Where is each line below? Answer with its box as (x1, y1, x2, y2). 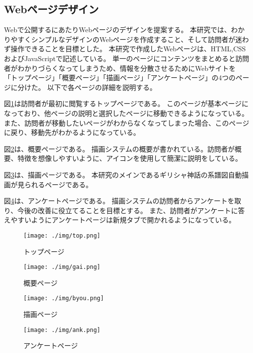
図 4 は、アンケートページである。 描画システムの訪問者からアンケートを (4, 196, 234, 206)
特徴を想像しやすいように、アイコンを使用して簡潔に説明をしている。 (17, 153, 242, 163)
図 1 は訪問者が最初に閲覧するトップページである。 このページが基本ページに (4, 98, 249, 109)
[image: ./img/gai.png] (23, 264, 101, 271)
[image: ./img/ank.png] (23, 326, 101, 333)
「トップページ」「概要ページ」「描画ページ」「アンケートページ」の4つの (4, 72, 236, 83)
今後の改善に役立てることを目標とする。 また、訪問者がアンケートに (17, 205, 238, 215)
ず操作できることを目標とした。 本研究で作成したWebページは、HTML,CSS (4, 44, 246, 54)
